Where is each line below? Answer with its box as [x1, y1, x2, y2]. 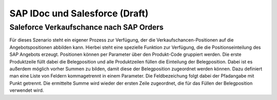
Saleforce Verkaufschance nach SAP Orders [9, 23, 164, 32]
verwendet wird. [9, 87, 44, 93]
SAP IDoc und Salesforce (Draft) [9, 8, 149, 19]
